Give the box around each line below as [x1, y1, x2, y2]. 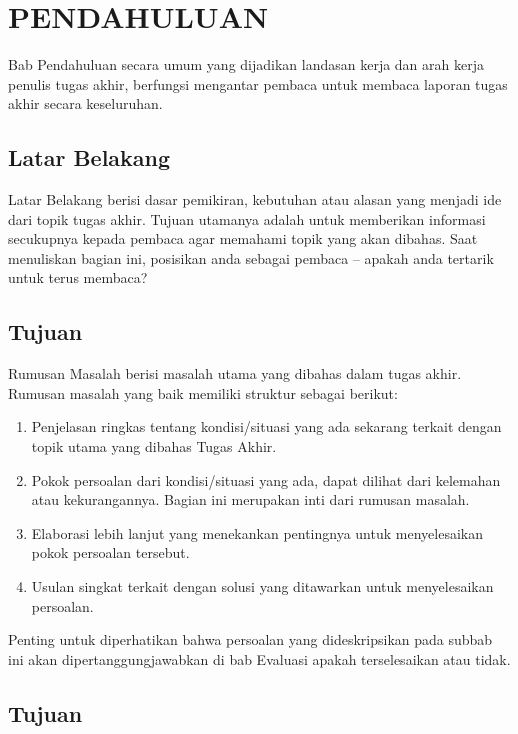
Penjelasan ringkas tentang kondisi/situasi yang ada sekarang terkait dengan [31, 416, 502, 437]
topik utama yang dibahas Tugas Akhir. [31, 436, 277, 457]
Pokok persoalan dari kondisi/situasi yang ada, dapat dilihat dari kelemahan [31, 469, 501, 490]
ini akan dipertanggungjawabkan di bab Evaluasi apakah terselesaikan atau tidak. [8, 648, 511, 669]
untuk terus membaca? [8, 267, 148, 288]
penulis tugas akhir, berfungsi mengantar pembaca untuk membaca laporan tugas [8, 73, 508, 94]
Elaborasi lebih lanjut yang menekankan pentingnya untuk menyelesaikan [31, 522, 483, 543]
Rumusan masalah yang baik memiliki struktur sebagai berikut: [8, 382, 398, 403]
